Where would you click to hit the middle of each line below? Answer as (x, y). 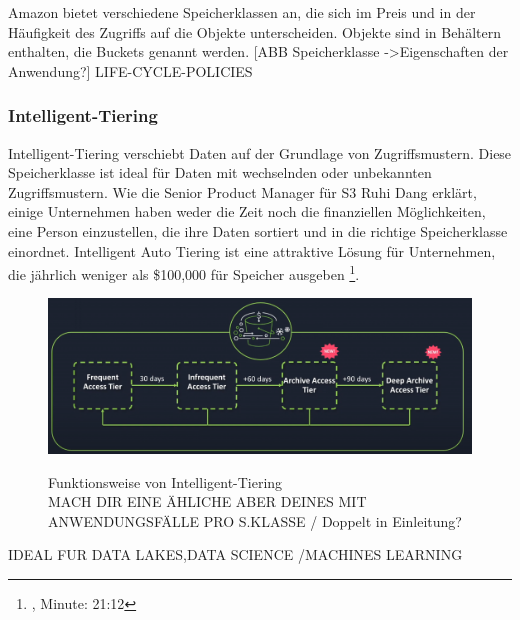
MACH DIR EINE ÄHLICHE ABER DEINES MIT (207, 501)
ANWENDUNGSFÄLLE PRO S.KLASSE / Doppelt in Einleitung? (255, 520)
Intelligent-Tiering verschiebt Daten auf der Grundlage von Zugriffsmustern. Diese (260, 152)
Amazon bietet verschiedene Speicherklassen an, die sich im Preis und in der (242, 12)
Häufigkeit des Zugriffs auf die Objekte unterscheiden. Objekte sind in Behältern (254, 31)
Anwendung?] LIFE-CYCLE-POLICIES (130, 70)
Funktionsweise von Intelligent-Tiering (165, 481)
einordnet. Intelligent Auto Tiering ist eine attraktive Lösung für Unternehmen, (252, 250)
